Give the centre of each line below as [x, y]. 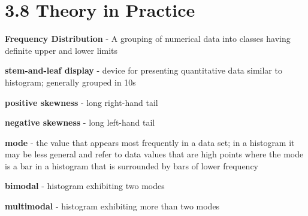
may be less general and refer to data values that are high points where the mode [154, 154]
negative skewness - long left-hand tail [80, 122]
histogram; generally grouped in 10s [70, 82]
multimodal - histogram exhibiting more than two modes [112, 206]
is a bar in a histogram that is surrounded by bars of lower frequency [132, 165]
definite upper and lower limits [61, 50]
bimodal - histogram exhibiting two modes [85, 186]
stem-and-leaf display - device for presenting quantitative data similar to [144, 70]
